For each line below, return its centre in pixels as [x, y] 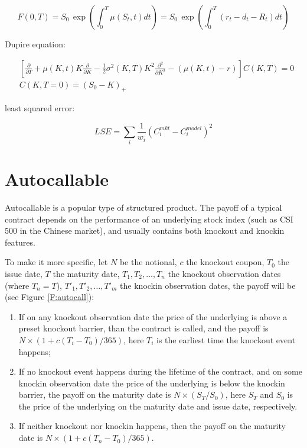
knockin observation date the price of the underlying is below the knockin [152, 383]
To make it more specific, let [56, 262]
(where [17, 285]
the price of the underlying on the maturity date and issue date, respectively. [158, 406]
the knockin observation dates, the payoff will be [208, 285]
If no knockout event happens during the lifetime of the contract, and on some [160, 371]
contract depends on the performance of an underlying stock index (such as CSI [149, 219]
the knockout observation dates [224, 273]
